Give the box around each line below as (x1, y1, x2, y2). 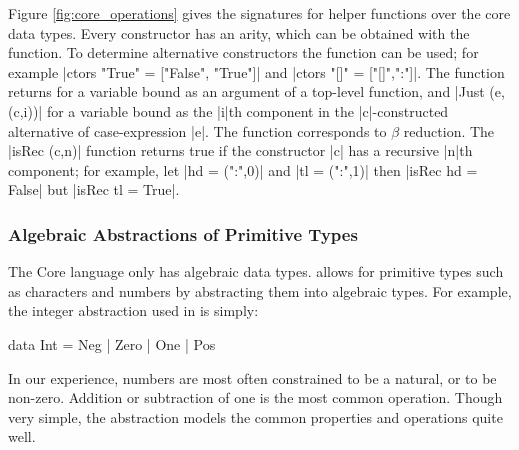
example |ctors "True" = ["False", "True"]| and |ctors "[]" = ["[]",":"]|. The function (8, 61, 505, 82)
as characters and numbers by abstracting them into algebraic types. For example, (8, 280, 512, 301)
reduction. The (403, 120, 495, 141)
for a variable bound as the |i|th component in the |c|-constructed (46, 100, 449, 121)
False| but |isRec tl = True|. (8, 179, 180, 200)
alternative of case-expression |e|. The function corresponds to (8, 120, 387, 141)
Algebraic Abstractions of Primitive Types (8, 221, 358, 246)
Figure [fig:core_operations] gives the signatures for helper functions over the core (8, 3, 511, 23)
